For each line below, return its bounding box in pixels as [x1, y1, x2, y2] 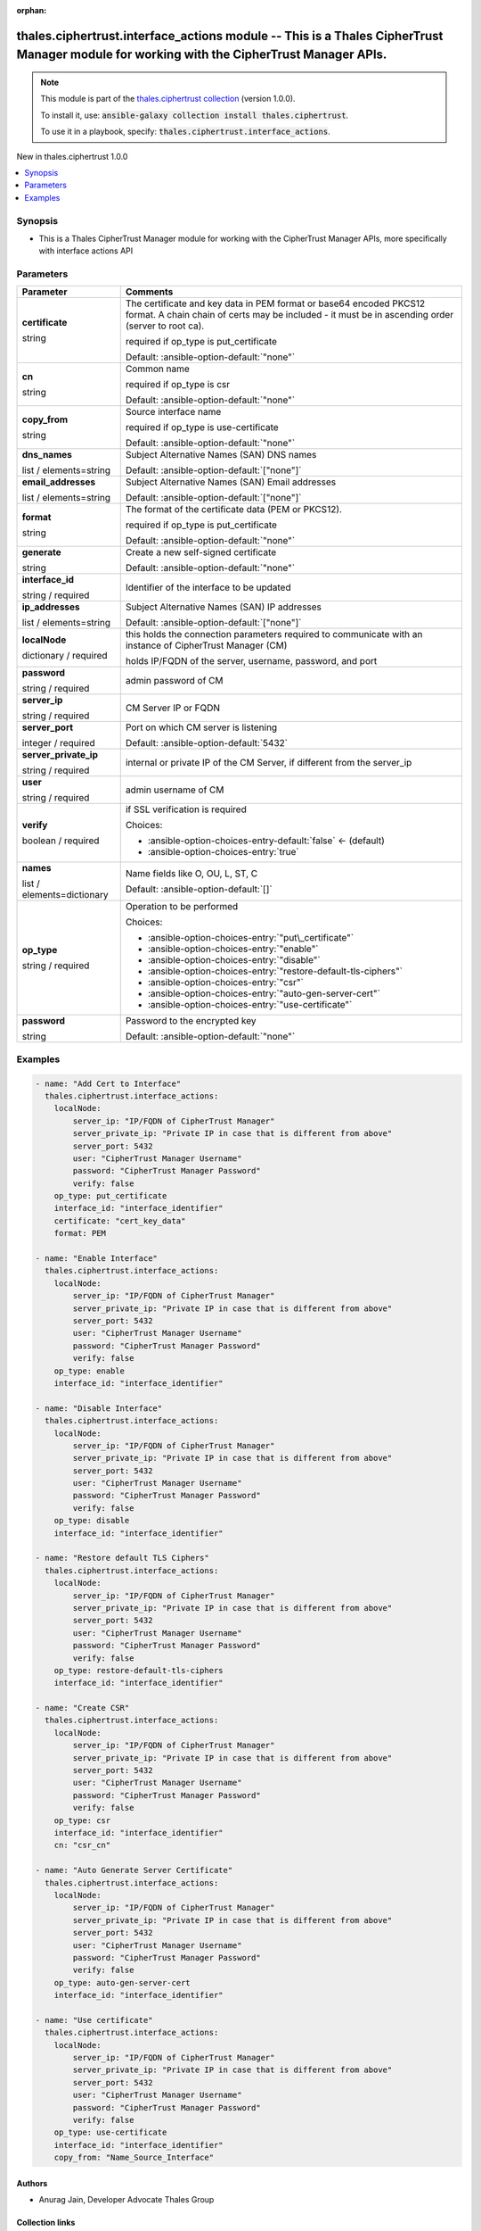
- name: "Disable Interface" [35, 1403, 163, 1414]
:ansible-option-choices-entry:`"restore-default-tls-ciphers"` [147, 965, 403, 977]
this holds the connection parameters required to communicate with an [125, 628, 423, 641]
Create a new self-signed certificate [125, 546, 277, 559]
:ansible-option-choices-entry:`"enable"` [147, 942, 320, 955]
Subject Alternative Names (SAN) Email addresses [125, 476, 337, 488]
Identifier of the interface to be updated [125, 581, 291, 593]
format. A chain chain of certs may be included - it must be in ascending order [125, 309, 454, 321]
